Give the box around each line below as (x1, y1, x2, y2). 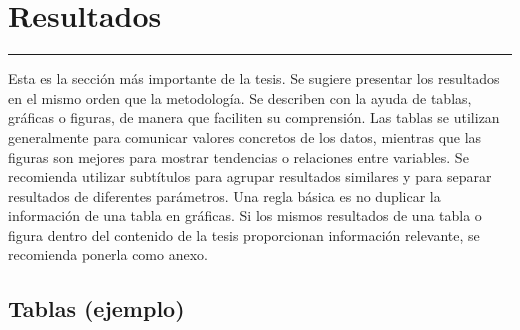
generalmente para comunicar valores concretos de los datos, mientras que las (8, 126, 482, 147)
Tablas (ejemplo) (8, 293, 185, 324)
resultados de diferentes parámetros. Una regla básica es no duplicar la (8, 185, 441, 206)
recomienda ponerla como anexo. (8, 244, 208, 265)
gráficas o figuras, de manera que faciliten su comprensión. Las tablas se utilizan (8, 107, 500, 128)
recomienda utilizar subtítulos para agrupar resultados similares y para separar (8, 166, 492, 187)
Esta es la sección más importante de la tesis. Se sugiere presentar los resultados (8, 68, 500, 89)
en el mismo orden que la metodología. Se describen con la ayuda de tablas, (8, 87, 472, 108)
